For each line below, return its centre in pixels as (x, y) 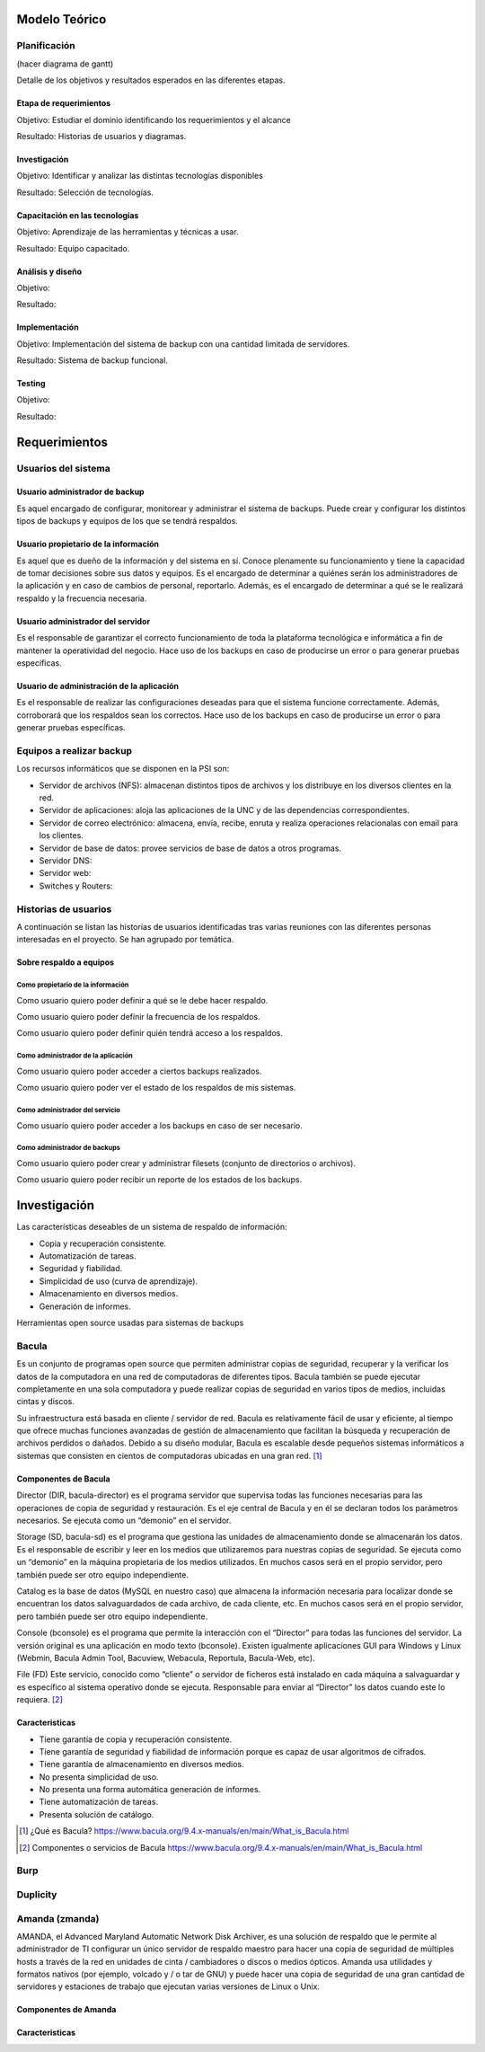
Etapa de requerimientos (64, 103)
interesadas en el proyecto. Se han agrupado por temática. (125, 940)
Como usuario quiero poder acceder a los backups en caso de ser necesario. (159, 1125)
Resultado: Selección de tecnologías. (85, 192)
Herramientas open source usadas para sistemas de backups (130, 1322)
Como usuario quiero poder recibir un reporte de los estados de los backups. (159, 1180)
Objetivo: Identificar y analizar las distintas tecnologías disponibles (140, 176)
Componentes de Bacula (64, 1479)
